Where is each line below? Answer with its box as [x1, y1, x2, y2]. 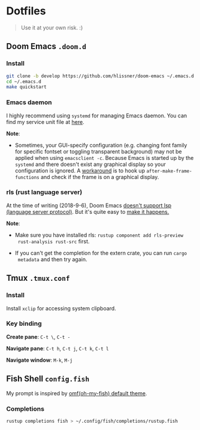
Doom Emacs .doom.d [6, 41, 87, 52]
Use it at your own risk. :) [20, 24, 83, 31]
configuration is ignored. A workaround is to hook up [14, 166, 146, 174]
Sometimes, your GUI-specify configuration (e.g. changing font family [14, 141, 187, 149]
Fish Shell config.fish [6, 374, 90, 384]
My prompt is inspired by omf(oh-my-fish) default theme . [6, 389, 147, 396]
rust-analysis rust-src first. [17, 238, 90, 245]
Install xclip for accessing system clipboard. [6, 304, 117, 312]
